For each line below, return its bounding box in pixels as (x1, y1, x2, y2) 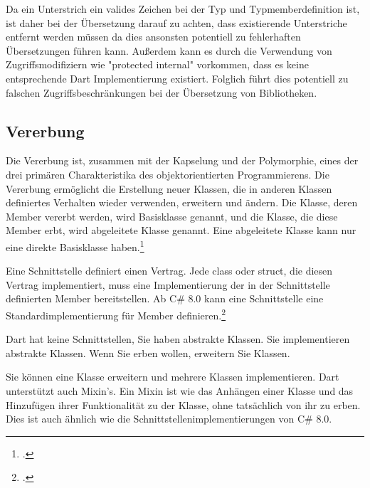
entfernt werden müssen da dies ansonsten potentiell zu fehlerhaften (6, 29, 301, 44)
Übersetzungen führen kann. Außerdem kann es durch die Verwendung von (6, 43, 332, 58)
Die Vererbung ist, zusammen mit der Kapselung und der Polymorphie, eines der (6, 153, 359, 168)
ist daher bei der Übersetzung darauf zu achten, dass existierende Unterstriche (6, 15, 347, 30)
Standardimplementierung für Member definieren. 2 (6, 305, 226, 322)
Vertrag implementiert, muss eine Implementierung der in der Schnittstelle (6, 277, 330, 292)
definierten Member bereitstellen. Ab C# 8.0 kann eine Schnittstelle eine (6, 291, 324, 306)
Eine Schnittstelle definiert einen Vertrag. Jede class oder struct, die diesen (6, 263, 333, 278)
